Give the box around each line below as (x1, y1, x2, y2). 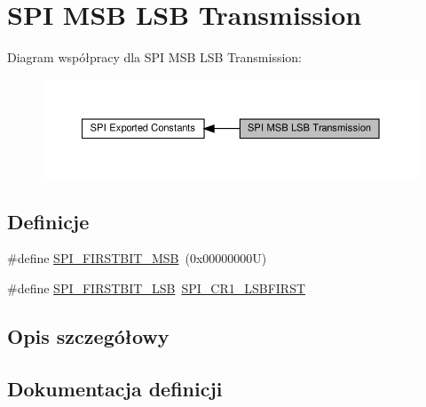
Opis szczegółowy (7, 322, 170, 349)
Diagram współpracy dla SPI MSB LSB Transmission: (7, 48, 303, 67)
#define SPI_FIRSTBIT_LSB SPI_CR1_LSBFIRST (7, 278, 306, 297)
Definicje (7, 207, 90, 235)
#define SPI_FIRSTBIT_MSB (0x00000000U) (7, 249, 267, 267)
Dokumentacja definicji (7, 374, 223, 402)
